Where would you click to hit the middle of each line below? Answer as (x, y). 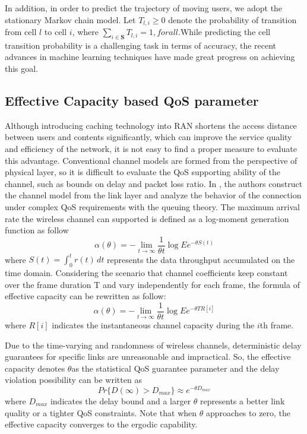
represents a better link (243, 401)
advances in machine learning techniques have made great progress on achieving (150, 57)
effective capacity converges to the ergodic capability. (101, 424)
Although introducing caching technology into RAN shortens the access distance (151, 125)
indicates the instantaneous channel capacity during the (153, 324)
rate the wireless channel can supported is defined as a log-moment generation (147, 218)
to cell (56, 32)
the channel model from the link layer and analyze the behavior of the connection (153, 195)
